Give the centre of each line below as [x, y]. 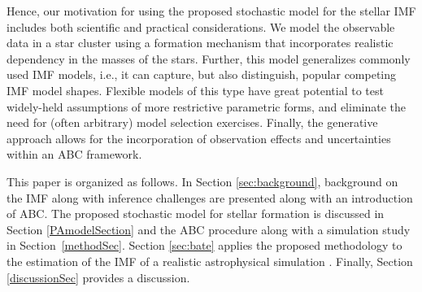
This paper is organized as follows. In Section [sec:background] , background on [202, 181]
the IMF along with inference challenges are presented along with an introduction [210, 197]
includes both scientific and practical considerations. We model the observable [201, 26]
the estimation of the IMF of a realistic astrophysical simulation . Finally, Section [210, 261]
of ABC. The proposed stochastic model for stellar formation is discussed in [196, 214]
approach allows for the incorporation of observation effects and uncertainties [199, 138]
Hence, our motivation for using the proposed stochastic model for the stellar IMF [211, 11]
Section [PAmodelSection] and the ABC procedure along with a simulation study [209, 229]
